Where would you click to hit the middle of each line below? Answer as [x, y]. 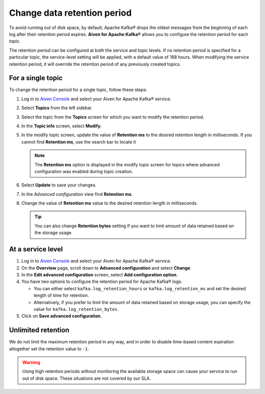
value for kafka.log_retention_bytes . [76, 309]
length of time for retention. [61, 296]
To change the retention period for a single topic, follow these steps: [78, 90]
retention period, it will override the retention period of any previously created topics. [95, 64]
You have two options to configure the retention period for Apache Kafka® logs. [102, 282]
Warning [31, 362]
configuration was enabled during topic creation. [84, 171]
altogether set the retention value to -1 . [49, 349]
